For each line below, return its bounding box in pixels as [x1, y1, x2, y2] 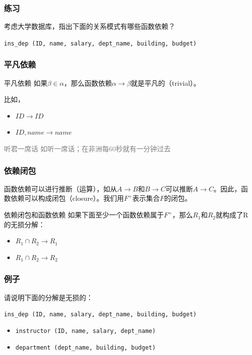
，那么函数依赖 [64, 77, 112, 88]
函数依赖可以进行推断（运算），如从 [4, 183, 117, 193]
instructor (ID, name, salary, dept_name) [15, 327, 156, 334]
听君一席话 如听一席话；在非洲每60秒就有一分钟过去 [4, 143, 171, 154]
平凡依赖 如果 [4, 77, 47, 88]
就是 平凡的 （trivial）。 [131, 77, 201, 88]
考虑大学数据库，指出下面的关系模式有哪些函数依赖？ [4, 21, 175, 31]
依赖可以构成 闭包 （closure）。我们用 [10, 193, 124, 203]
